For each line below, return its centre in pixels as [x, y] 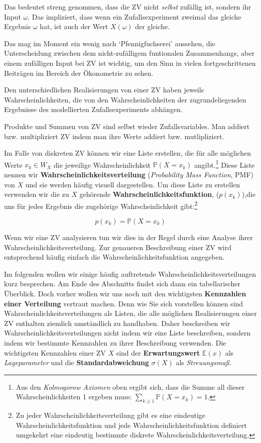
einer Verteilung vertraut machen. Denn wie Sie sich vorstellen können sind [124, 303]
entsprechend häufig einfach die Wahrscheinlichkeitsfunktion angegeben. [114, 257]
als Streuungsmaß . [204, 362]
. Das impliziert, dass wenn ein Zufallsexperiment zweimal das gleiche [135, 16]
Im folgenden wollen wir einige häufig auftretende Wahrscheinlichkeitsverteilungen [130, 273]
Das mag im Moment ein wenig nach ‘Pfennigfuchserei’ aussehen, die [110, 43]
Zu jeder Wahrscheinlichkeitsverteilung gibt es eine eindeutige [110, 415]
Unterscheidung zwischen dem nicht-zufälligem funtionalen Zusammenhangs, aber [129, 53]
